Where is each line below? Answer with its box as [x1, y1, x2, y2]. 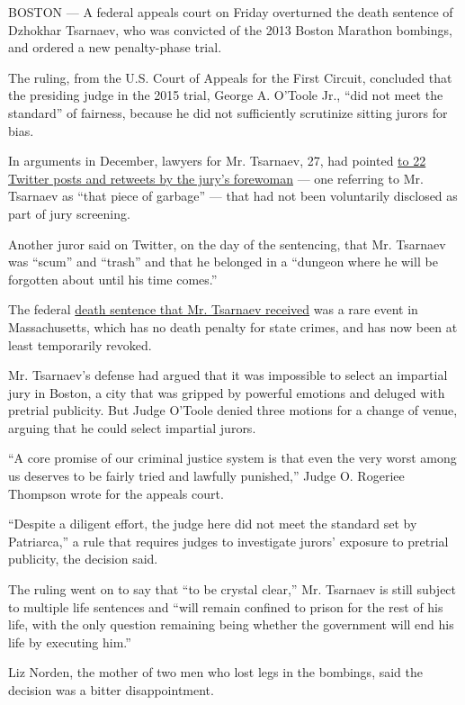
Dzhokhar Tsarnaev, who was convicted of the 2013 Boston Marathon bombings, [8, 20, 452, 39]
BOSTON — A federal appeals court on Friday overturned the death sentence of [8, 3, 453, 21]
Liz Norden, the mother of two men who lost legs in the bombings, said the [8, 663, 423, 682]
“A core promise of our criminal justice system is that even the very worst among [8, 448, 457, 467]
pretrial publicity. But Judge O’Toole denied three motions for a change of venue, [8, 401, 458, 420]
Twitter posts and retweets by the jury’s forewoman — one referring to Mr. [8, 168, 424, 187]
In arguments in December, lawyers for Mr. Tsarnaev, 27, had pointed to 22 [8, 151, 426, 170]
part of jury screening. [8, 203, 130, 222]
